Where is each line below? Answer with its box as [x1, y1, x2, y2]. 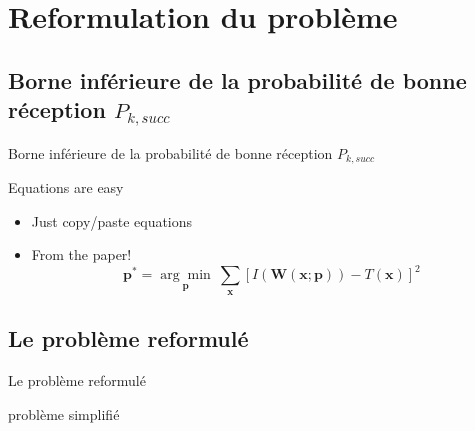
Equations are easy [8, 177, 124, 198]
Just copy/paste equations [31, 210, 193, 231]
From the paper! [31, 244, 132, 265]
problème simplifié [8, 403, 120, 424]
